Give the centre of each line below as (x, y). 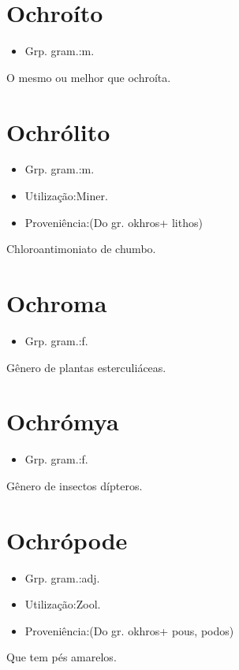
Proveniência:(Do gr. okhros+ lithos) (114, 222)
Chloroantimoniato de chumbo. (81, 249)
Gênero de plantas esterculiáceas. (86, 367)
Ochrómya (63, 421)
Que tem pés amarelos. (62, 657)
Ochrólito (58, 131)
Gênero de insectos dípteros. (75, 485)
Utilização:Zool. (63, 604)
